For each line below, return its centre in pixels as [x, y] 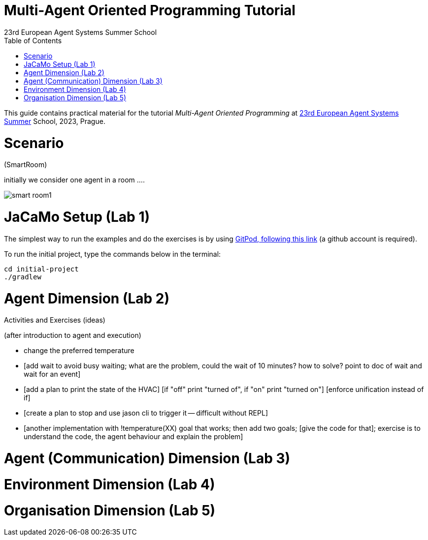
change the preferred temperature [79, 351]
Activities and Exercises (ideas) [55, 320]
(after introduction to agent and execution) [73, 335]
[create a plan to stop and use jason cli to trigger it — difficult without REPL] [146, 413]
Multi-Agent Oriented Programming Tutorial [150, 10]
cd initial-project [41, 269]
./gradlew [23, 277]
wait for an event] [52, 374]
